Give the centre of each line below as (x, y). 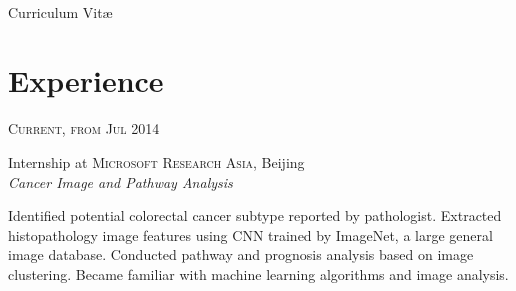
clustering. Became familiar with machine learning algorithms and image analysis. (258, 273)
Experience (86, 80)
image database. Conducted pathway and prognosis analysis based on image (241, 254)
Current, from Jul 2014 (84, 128)
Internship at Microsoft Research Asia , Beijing (156, 161)
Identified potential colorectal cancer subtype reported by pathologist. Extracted (255, 215)
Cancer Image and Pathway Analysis (120, 181)
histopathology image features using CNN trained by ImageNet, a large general (250, 234)
